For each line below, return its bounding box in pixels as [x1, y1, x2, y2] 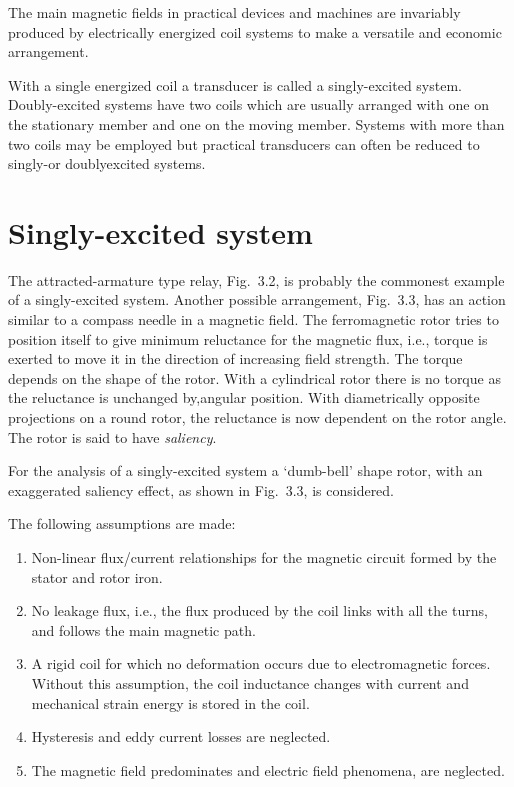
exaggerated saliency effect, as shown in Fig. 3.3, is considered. [8, 479, 395, 500]
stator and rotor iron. [31, 566, 163, 587]
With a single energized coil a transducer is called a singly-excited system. [8, 74, 462, 95]
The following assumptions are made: [8, 513, 236, 534]
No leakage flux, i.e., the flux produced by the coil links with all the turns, [31, 600, 488, 621]
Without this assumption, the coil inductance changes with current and [31, 672, 469, 693]
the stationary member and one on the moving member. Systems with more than [8, 113, 505, 134]
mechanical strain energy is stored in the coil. [31, 692, 310, 713]
